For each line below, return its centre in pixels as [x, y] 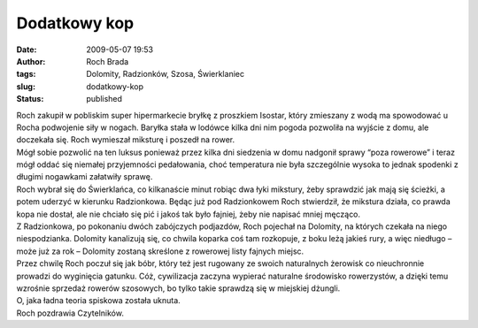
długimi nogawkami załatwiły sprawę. [85, 177]
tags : [26, 74]
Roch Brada [108, 61]
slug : [26, 86]
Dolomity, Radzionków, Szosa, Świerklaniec [166, 74]
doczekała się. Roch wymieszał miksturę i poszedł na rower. [126, 140]
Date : [27, 50]
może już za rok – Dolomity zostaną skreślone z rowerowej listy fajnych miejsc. [160, 251]
